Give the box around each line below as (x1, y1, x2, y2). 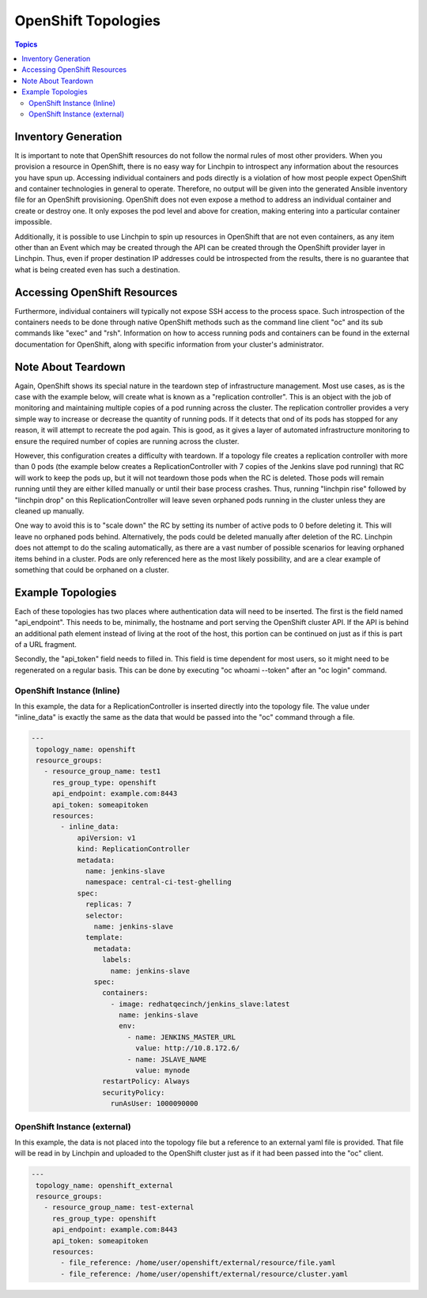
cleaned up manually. (14, 506, 85, 516)
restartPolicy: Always (101, 1077, 190, 1086)
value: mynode (135, 1066, 190, 1075)
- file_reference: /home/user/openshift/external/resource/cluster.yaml (60, 1270, 349, 1278)
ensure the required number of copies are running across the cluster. (14, 436, 240, 446)
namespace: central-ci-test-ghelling (85, 878, 232, 887)
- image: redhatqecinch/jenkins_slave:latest (110, 999, 290, 1009)
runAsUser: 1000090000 (110, 1099, 198, 1108)
